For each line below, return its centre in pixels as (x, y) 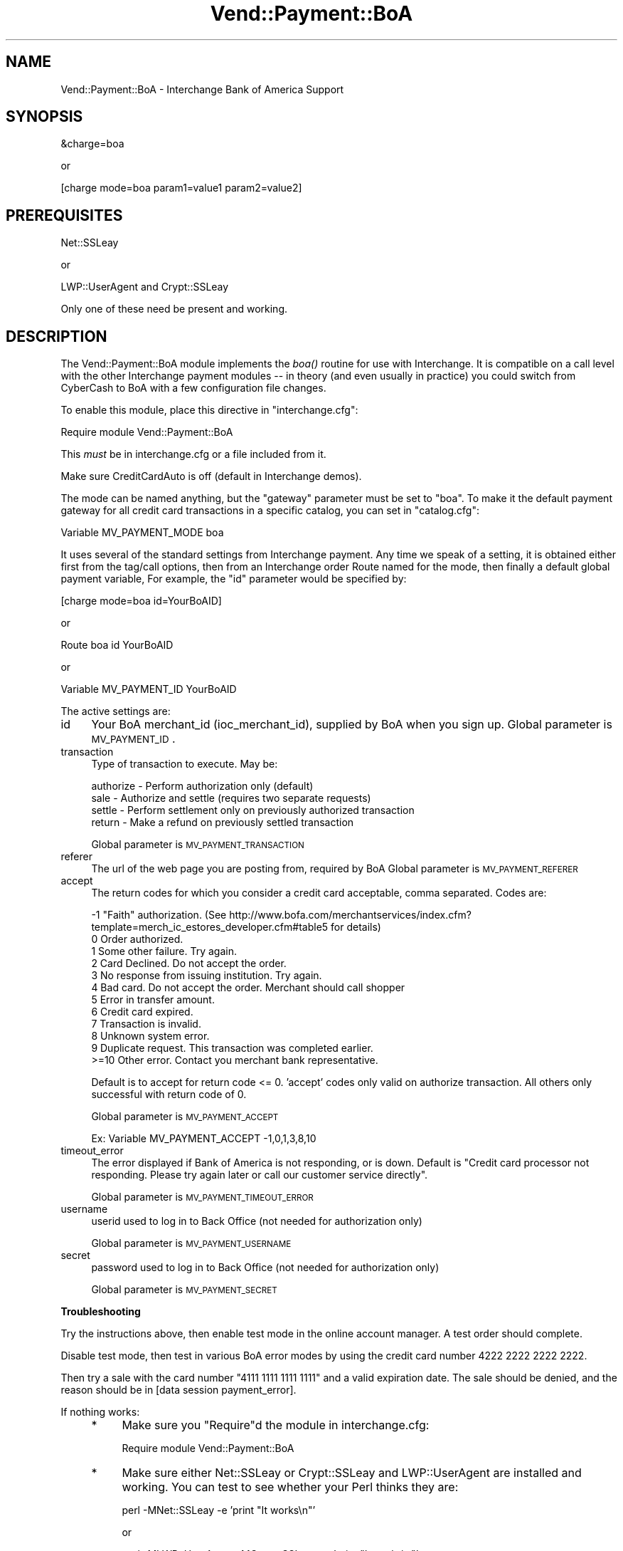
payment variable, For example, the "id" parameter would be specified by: (234, 579)
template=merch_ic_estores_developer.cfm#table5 (210, 927)
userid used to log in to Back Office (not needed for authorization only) (257, 1221)
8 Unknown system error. (150, 1036)
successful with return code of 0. (169, 1095)
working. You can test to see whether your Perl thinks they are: (290, 1487)
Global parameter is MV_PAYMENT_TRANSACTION (198, 845)
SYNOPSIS (44, 117)
